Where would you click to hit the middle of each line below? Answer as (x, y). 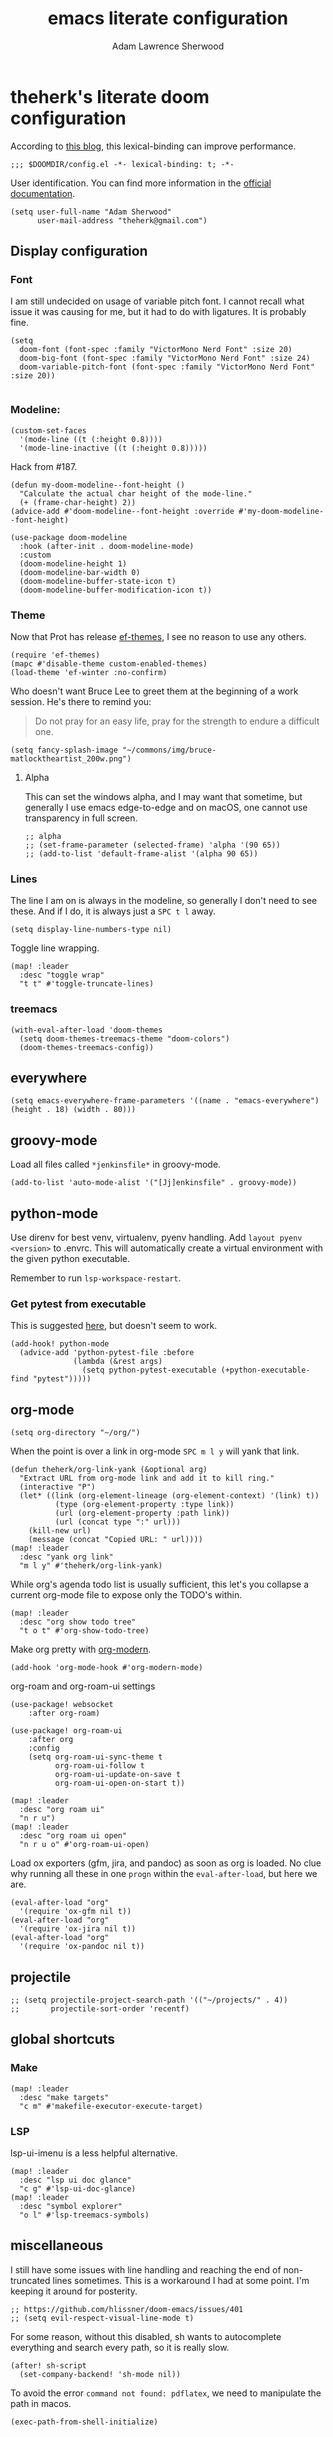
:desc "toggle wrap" (62, 975)
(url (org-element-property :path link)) (142, 1513)
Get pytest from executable (78, 1304)
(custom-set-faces (48, 430)
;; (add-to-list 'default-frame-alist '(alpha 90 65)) (141, 853)
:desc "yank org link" (66, 1557)
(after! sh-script (48, 2365)
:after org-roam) (64, 1713)
